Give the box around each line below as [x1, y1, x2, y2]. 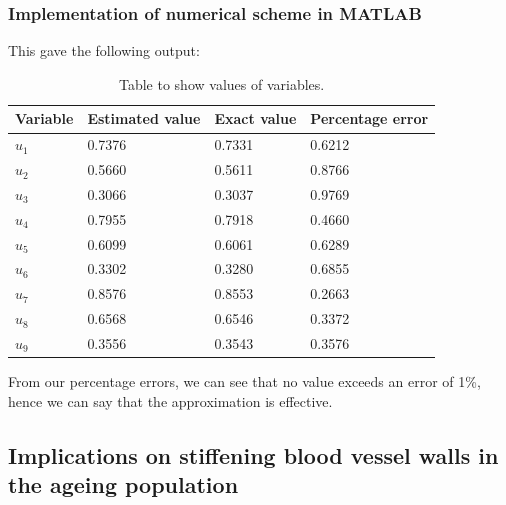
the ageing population [8, 469, 239, 500]
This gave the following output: [8, 40, 200, 61]
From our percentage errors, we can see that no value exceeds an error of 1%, [8, 371, 481, 392]
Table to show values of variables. [118, 73, 325, 94]
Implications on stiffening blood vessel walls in [8, 439, 499, 470]
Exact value [214, 108, 297, 129]
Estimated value [87, 108, 201, 129]
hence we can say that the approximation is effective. [8, 390, 333, 411]
